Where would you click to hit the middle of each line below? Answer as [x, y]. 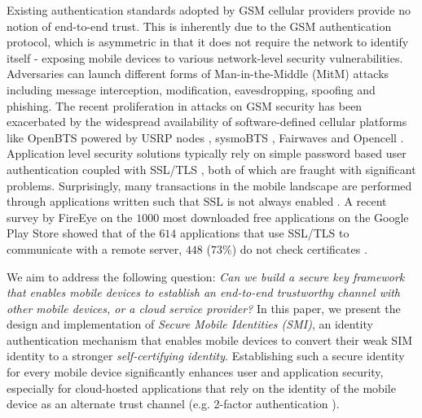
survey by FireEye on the [70, 217]
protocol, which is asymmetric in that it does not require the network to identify [208, 42]
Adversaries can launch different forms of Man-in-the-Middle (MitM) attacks [198, 74]
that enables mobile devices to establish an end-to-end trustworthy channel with [204, 292]
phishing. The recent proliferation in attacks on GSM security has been [185, 105]
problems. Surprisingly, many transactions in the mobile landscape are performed [209, 185]
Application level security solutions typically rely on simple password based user [207, 153]
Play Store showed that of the [81, 233]
